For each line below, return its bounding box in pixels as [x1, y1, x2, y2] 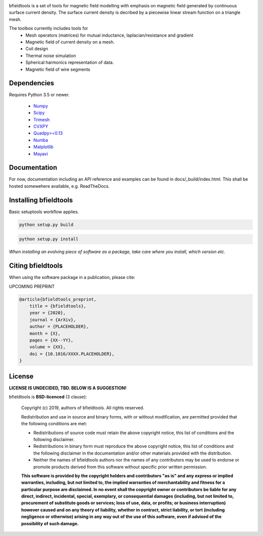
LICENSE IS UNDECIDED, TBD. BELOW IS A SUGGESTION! [9, 385, 127, 391]
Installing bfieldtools [9, 196, 73, 204]
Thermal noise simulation [25, 53, 76, 59]
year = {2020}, [29, 310, 66, 316]
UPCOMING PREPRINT [9, 283, 55, 289]
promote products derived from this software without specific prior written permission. [33, 464, 207, 470]
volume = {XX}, [29, 344, 66, 350]
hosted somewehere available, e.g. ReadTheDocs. [9, 183, 110, 189]
